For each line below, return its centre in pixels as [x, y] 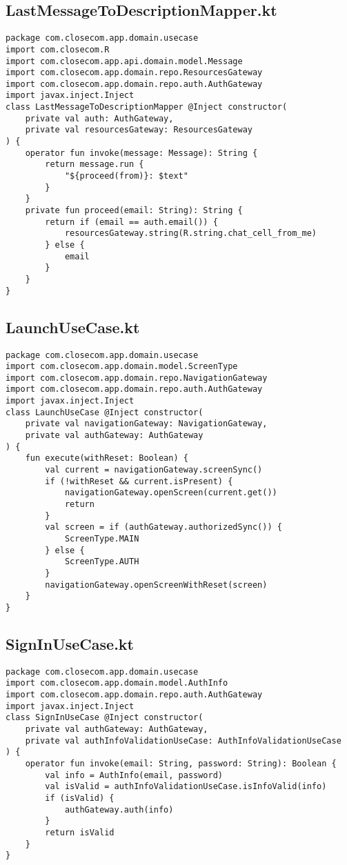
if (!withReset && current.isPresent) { [139, 481]
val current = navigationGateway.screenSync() [154, 470]
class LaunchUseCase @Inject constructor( [105, 412]
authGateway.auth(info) [119, 809]
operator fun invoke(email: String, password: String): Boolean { [181, 764]
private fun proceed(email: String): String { [134, 211]
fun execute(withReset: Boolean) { [107, 458]
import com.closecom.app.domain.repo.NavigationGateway [137, 378]
